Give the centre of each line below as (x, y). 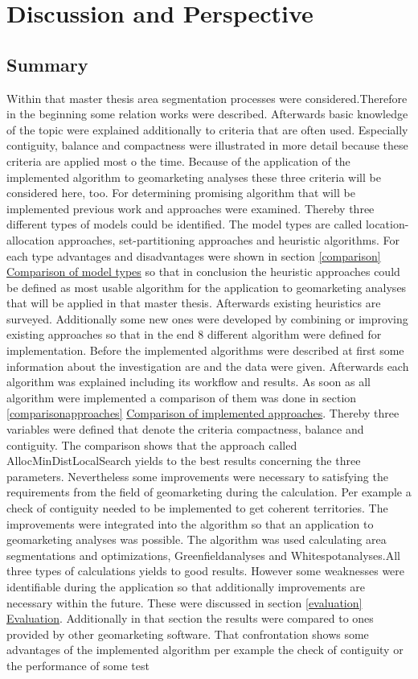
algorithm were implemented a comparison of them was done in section (182, 397)
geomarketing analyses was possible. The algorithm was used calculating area (197, 539)
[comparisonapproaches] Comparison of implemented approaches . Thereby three (203, 413)
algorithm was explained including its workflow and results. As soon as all (189, 382)
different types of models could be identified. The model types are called (184, 224)
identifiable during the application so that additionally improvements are (186, 586)
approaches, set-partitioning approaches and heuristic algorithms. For (229, 239)
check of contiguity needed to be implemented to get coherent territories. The (197, 508)
